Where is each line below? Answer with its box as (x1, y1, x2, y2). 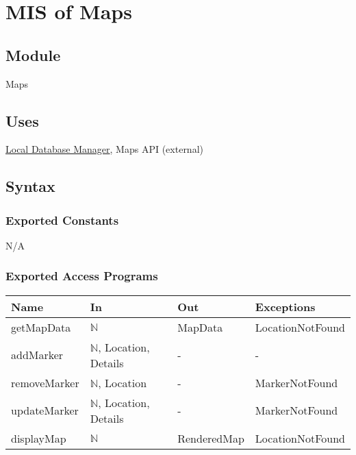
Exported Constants (5, 211, 119, 228)
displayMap (11, 430, 66, 446)
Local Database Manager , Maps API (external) (5, 142, 203, 156)
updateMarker (11, 402, 79, 419)
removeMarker (11, 374, 79, 391)
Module (5, 44, 61, 65)
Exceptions (255, 298, 316, 315)
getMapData (11, 319, 71, 335)
